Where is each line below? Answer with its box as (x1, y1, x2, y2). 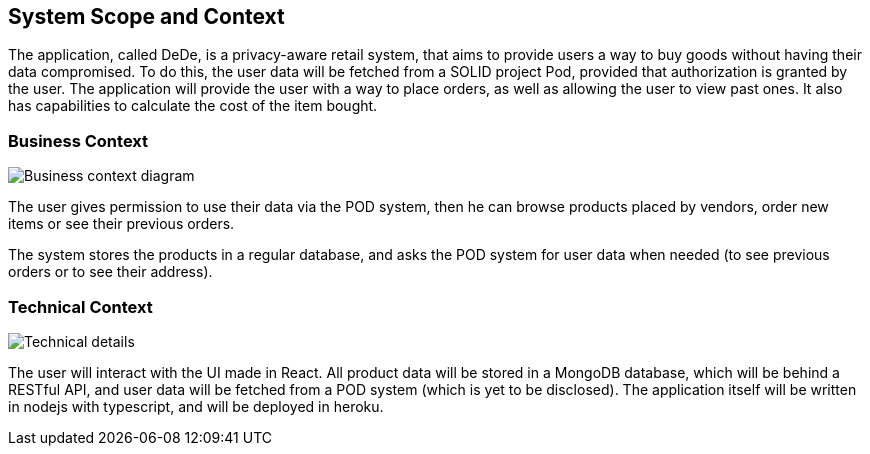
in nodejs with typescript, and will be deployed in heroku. (8, 397, 384, 415)
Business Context (8, 130, 149, 151)
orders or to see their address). (8, 263, 213, 281)
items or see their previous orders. (8, 215, 235, 233)
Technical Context (8, 296, 153, 317)
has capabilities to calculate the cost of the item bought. (8, 97, 378, 115)
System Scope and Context (8, 4, 285, 29)
